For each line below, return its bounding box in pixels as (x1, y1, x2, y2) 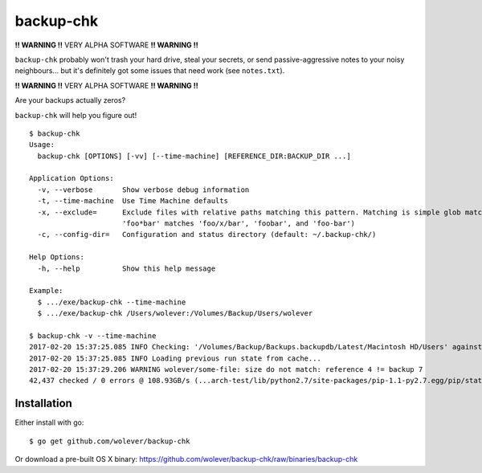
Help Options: (29, 253, 84, 262)
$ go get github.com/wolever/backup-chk (29, 436, 190, 446)
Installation (14, 397, 72, 410)
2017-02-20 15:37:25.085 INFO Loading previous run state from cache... (29, 353, 321, 363)
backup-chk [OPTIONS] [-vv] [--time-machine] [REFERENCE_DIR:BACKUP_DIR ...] (37, 151, 351, 161)
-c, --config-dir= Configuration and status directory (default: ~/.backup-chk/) (37, 230, 377, 239)
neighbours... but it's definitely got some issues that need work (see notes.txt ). (14, 66, 285, 75)
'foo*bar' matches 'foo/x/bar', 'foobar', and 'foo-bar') (121, 219, 356, 228)
